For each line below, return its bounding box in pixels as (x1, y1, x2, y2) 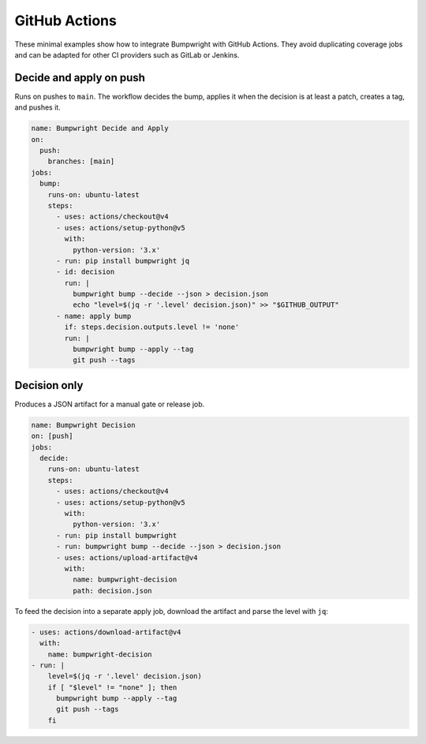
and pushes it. (14, 103, 61, 112)
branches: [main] (47, 157, 115, 166)
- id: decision (56, 267, 115, 276)
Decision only (14, 379, 84, 392)
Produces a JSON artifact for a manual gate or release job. (14, 399, 205, 409)
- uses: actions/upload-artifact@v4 (56, 553, 198, 562)
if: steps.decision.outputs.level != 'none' (64, 323, 240, 331)
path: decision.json (72, 586, 153, 595)
